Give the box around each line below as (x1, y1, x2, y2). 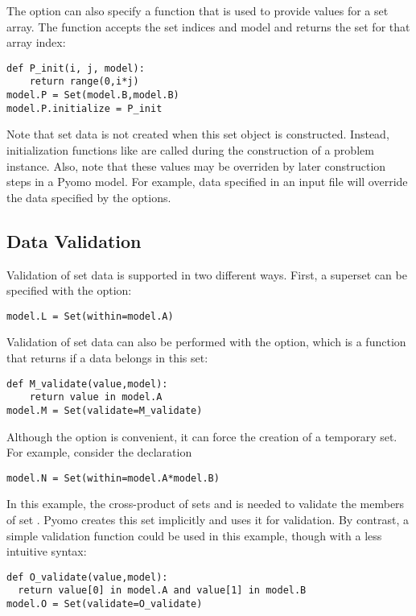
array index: (6, 34, 66, 51)
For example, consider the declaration (6, 444, 192, 461)
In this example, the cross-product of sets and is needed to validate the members (6, 495, 405, 512)
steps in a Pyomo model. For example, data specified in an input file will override (6, 173, 408, 190)
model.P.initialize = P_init (6, 102, 163, 114)
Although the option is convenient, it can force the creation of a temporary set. (6, 428, 397, 444)
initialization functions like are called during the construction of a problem (6, 142, 374, 158)
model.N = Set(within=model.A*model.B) (6, 472, 220, 484)
